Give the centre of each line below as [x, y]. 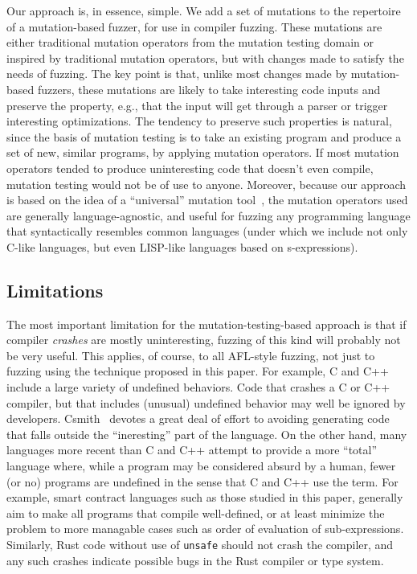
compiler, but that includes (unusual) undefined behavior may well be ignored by [206, 402]
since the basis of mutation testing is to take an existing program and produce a [204, 136]
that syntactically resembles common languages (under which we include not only [207, 231]
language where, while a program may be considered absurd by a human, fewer [201, 466]
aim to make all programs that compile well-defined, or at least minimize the [196, 512]
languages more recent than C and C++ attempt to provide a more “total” [192, 450]
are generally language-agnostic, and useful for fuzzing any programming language [208, 215]
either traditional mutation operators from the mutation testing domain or [190, 42]
